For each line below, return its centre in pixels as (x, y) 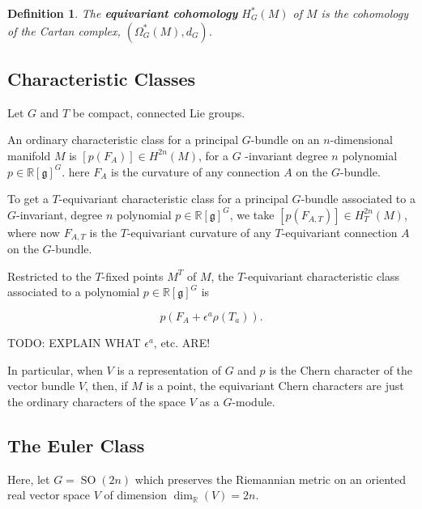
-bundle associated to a (358, 199)
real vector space (49, 495)
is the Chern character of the (341, 369)
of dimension (135, 495)
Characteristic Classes (102, 78)
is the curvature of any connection (196, 171)
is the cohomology (364, 13)
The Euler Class (76, 445)
